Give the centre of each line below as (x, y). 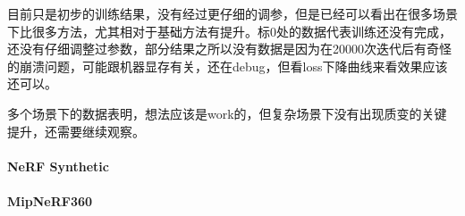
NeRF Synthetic (58, 166)
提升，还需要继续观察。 (76, 131)
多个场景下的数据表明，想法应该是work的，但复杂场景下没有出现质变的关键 (227, 113)
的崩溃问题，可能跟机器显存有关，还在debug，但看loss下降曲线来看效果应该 (228, 66)
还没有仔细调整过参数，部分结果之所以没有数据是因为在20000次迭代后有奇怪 (229, 49)
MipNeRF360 (50, 200)
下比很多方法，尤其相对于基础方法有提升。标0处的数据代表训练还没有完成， (229, 31)
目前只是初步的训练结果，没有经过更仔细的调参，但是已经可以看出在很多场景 (232, 13)
